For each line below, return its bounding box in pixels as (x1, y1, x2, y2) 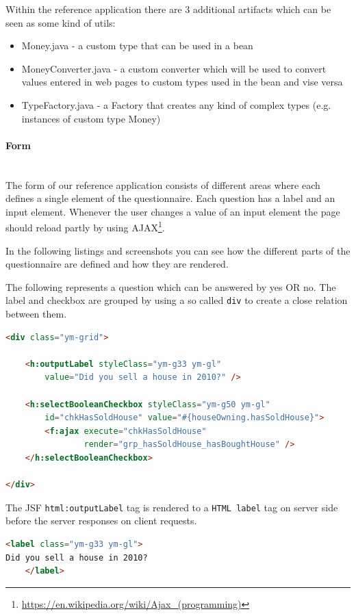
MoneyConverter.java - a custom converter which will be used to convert (21, 61, 327, 75)
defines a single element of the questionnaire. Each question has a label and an (5, 191, 335, 205)
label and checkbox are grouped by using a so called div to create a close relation (5, 293, 348, 307)
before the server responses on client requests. (5, 513, 197, 528)
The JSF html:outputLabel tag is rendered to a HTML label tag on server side (5, 500, 338, 514)
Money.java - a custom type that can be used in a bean (21, 38, 253, 53)
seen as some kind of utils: (5, 15, 116, 29)
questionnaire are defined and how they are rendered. (5, 257, 229, 271)
